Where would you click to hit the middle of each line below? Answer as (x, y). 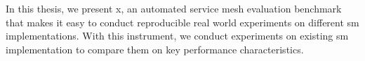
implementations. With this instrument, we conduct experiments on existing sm (177, 36)
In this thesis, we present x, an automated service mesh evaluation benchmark (174, 8)
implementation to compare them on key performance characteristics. (155, 49)
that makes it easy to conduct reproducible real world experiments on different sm (182, 22)
